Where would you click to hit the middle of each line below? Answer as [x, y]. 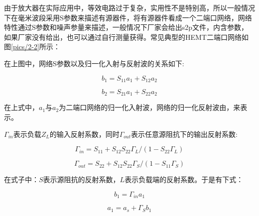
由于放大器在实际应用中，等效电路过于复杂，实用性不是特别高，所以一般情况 [129, 7]
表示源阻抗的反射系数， [81, 179]
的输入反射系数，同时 [84, 134]
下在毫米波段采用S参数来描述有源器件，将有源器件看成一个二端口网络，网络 [128, 17]
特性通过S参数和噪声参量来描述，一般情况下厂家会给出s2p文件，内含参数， [126, 27]
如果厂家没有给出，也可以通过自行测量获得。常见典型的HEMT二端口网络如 [126, 37]
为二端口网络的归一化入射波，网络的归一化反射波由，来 [150, 107]
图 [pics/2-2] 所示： [32, 47]
